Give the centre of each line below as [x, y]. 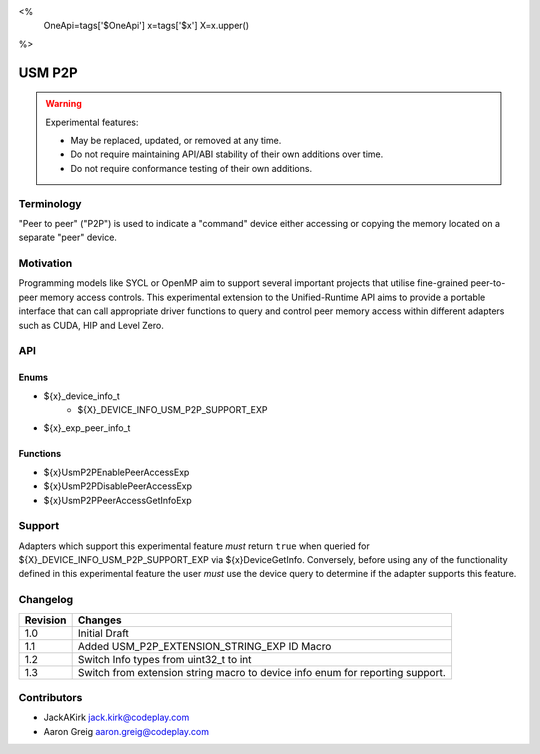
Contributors [50, 697]
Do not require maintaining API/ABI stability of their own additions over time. [227, 154]
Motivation [45, 263]
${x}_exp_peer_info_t [87, 428]
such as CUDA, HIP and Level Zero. [91, 325]
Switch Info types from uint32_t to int [164, 659]
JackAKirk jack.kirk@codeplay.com [116, 717]
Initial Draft [103, 633]
